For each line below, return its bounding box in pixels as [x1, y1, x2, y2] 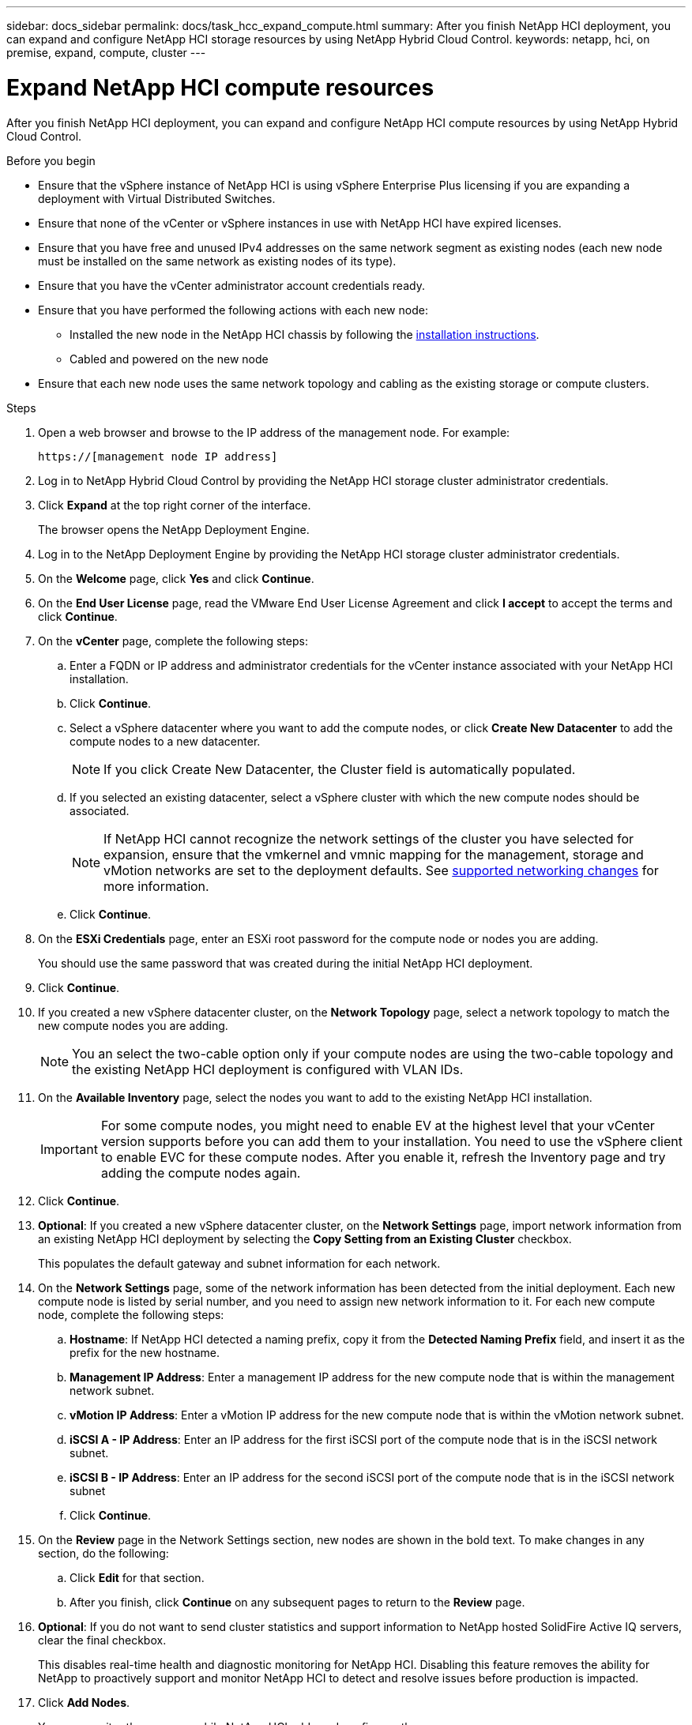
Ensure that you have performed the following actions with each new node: [38, 303, 428, 317]
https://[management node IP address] [38, 449, 278, 463]
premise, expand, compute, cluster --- [6, 46, 206, 59]
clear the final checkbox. [38, 1633, 167, 1647]
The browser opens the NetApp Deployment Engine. [38, 522, 310, 536]
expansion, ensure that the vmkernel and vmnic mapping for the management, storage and [103, 846, 644, 862]
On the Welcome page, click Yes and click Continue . [38, 571, 314, 585]
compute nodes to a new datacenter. [70, 734, 261, 748]
